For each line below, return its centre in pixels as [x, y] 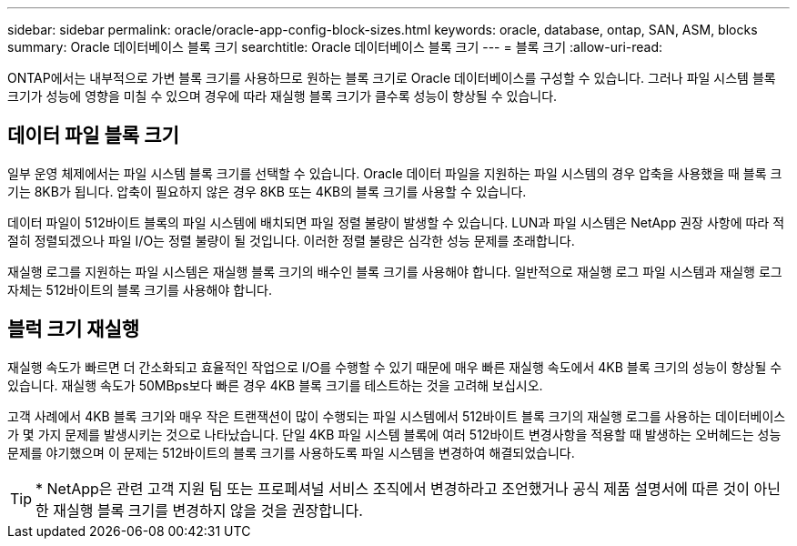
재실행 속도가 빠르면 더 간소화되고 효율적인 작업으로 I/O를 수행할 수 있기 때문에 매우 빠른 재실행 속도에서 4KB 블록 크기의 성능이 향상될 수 [395, 367]
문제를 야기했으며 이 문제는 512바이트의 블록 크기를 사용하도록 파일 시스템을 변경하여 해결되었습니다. [291, 452]
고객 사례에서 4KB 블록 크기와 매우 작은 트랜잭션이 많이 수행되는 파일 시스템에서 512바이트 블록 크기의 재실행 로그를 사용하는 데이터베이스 [397, 416]
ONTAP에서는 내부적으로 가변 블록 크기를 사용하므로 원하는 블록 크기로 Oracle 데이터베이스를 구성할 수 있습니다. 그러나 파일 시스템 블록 [392, 78]
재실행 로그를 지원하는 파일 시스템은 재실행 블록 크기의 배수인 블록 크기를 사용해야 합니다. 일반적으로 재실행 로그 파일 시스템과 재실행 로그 [395, 271]
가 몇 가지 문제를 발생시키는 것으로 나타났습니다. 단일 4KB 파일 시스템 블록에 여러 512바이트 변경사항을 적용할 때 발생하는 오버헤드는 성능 [394, 434]
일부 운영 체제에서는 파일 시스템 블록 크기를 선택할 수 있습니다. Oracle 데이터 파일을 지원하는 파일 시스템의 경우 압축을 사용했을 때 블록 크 [395, 173]
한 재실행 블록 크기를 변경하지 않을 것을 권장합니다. [199, 510]
